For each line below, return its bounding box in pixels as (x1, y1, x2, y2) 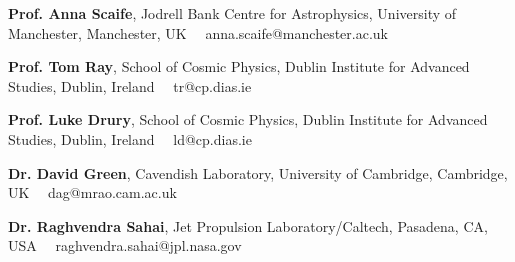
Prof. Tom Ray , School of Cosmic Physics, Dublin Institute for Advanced (8, 56, 470, 77)
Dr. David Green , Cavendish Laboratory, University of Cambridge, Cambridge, (8, 162, 508, 183)
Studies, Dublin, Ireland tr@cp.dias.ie (8, 75, 252, 96)
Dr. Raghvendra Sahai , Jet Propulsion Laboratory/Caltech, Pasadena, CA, (8, 215, 488, 236)
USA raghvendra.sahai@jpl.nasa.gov (8, 235, 242, 256)
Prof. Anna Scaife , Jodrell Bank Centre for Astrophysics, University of (8, 3, 457, 23)
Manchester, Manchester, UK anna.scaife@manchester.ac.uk (8, 22, 388, 43)
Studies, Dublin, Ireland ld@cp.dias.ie (8, 128, 252, 149)
